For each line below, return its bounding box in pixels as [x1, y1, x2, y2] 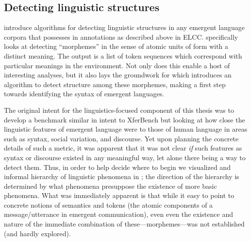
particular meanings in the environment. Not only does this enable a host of [4, 60, 230, 70]
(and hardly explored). [4, 228, 71, 238]
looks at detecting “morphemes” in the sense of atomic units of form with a [4, 41, 229, 51]
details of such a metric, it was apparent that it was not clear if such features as [4, 143, 242, 153]
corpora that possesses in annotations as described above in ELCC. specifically [4, 31, 238, 42]
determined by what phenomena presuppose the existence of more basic [4, 181, 217, 191]
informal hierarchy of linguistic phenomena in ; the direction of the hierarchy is [4, 171, 239, 181]
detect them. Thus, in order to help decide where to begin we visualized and [4, 162, 231, 172]
